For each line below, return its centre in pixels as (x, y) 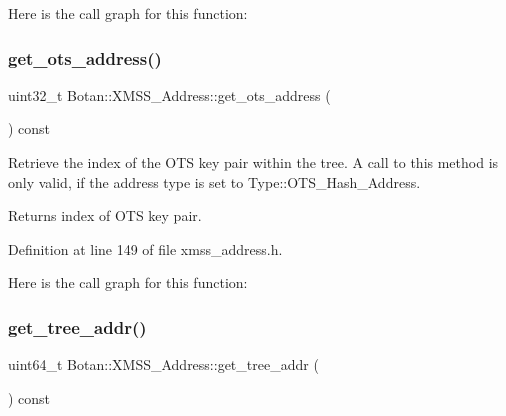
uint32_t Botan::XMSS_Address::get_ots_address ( (169, 94)
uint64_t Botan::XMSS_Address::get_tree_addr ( (163, 364)
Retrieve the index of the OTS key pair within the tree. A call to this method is (253, 162)
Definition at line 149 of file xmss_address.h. (145, 248)
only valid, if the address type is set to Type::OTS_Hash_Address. (214, 181)
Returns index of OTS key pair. (105, 215)
